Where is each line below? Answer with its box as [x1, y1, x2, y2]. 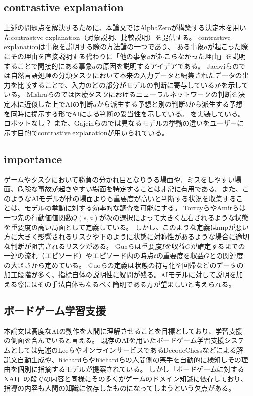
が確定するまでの [190, 241, 245, 251]
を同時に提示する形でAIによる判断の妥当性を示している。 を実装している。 [4, 108, 245, 118]
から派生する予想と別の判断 [96, 98, 185, 109]
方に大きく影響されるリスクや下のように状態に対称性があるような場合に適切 [4, 231, 249, 242]
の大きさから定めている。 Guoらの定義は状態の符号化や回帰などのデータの [4, 260, 244, 270]
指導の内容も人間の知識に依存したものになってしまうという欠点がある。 [4, 383, 235, 393]
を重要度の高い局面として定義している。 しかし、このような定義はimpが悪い [4, 222, 249, 232]
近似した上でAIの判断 [24, 98, 93, 109]
